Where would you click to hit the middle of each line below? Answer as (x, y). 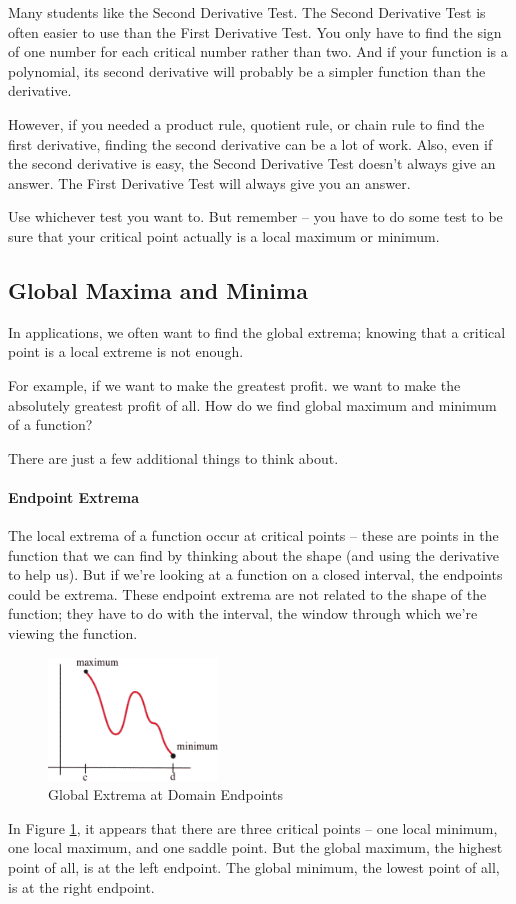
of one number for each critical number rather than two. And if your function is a (258, 51)
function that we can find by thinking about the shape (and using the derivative (254, 554)
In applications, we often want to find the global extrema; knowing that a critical (257, 331)
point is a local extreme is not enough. (126, 351)
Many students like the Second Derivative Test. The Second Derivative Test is (247, 12)
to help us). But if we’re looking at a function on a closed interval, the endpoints (255, 574)
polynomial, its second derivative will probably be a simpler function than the (247, 70)
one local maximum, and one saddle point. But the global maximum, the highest (255, 847)
